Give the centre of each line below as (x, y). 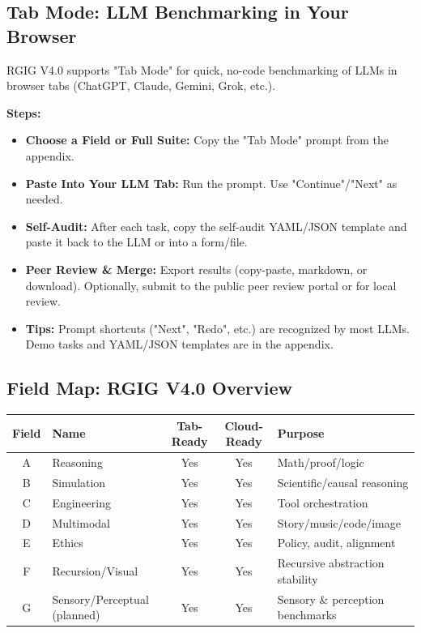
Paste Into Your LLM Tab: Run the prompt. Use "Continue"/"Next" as (211, 183)
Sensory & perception (331, 599)
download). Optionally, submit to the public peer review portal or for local (211, 285)
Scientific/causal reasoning (343, 482)
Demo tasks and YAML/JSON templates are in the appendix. (179, 344)
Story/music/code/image (339, 522)
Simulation (79, 482)
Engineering (81, 502)
